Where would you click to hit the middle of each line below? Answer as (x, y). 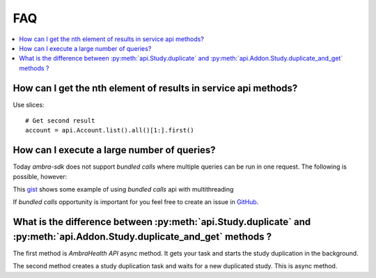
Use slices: (29, 105)
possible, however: (40, 176)
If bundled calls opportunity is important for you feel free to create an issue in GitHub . (136, 202)
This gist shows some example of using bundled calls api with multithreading (123, 190)
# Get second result (60, 121)
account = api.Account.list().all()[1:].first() (110, 130)
